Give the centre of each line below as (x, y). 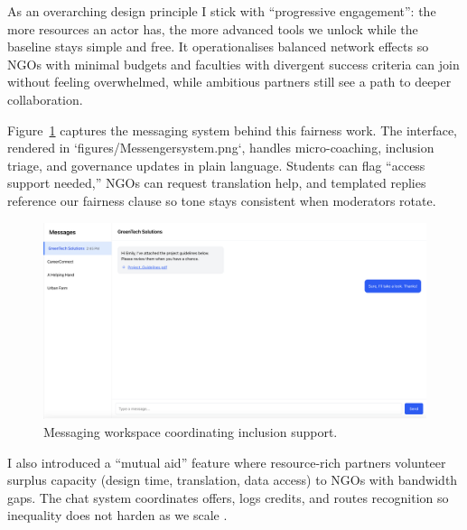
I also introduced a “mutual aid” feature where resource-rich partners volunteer (227, 462)
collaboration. (45, 99)
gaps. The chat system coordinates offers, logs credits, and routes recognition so (228, 497)
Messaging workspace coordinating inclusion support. (191, 431)
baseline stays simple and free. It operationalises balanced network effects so (218, 46)
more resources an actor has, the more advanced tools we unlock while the (213, 28)
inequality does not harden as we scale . (117, 515)
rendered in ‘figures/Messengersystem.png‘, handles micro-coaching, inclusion (221, 148)
